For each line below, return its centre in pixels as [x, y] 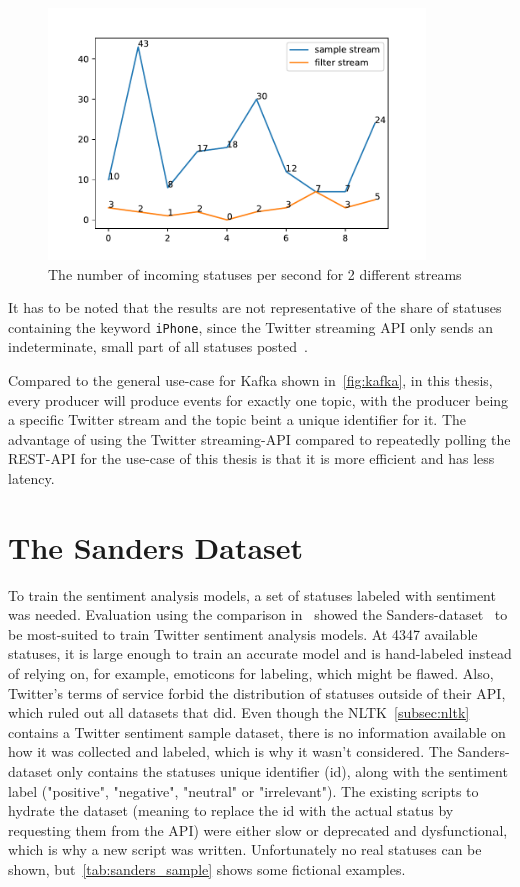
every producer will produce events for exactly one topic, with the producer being [258, 399]
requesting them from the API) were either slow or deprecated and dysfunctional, [258, 829]
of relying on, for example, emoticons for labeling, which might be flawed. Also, [251, 673]
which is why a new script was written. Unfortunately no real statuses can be [245, 849]
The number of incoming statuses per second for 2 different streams [255, 273]
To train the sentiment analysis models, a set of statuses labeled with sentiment [252, 594]
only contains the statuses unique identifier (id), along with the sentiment [282, 771]
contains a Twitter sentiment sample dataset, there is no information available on [257, 731]
